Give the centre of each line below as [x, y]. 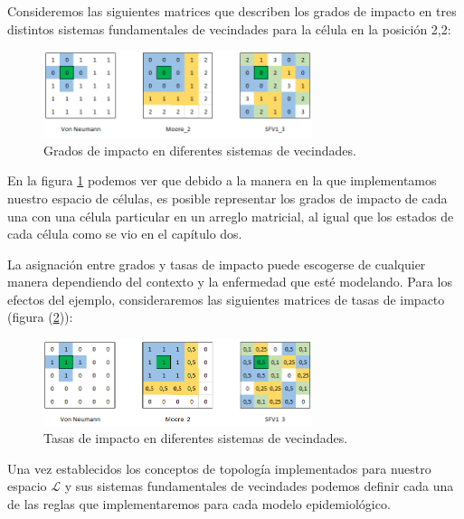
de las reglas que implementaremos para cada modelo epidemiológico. [199, 503]
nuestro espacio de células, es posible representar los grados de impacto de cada [227, 198]
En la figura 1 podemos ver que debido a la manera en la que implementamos [222, 180]
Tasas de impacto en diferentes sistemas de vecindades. [196, 438]
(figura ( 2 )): [40, 317]
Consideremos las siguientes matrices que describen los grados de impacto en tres [232, 11]
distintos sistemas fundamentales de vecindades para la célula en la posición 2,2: [229, 28]
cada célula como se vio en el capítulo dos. [125, 234]
